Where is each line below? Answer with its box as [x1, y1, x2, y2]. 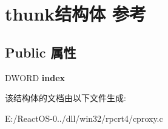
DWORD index [5, 71, 66, 84]
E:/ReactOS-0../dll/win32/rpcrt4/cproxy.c [5, 111, 163, 124]
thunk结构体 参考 [5, 1, 147, 26]
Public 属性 [5, 42, 76, 61]
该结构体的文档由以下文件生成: [5, 91, 126, 104]
